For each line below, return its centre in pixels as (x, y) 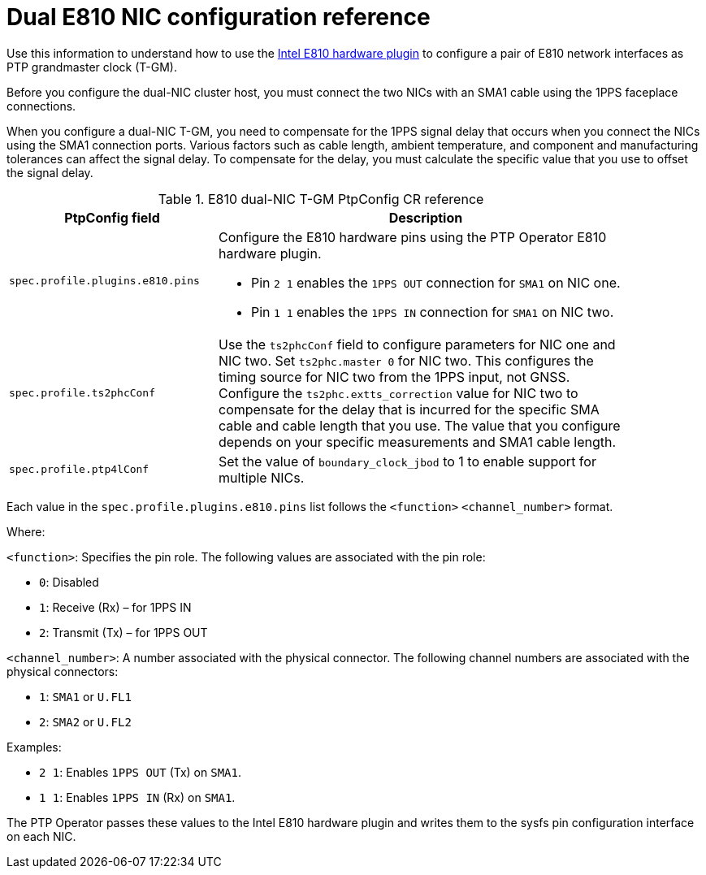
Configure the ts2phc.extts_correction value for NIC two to (398, 393)
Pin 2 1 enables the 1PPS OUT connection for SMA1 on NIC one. (435, 282)
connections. (41, 106)
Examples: (34, 747)
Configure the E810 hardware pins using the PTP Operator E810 (412, 237)
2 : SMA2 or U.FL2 (85, 721)
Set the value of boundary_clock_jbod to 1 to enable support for (407, 461)
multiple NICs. (261, 477)
